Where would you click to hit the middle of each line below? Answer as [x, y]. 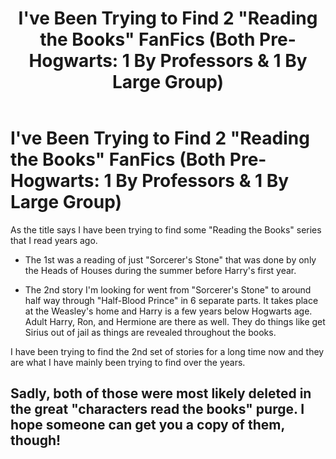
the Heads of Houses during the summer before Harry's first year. [160, 270]
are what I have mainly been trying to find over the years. [128, 362]
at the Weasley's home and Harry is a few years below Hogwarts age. [168, 311]
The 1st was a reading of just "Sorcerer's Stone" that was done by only [170, 259]
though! [36, 440]
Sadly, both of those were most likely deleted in [161, 393]
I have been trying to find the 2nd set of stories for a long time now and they [167, 351]
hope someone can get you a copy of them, [147, 425]
